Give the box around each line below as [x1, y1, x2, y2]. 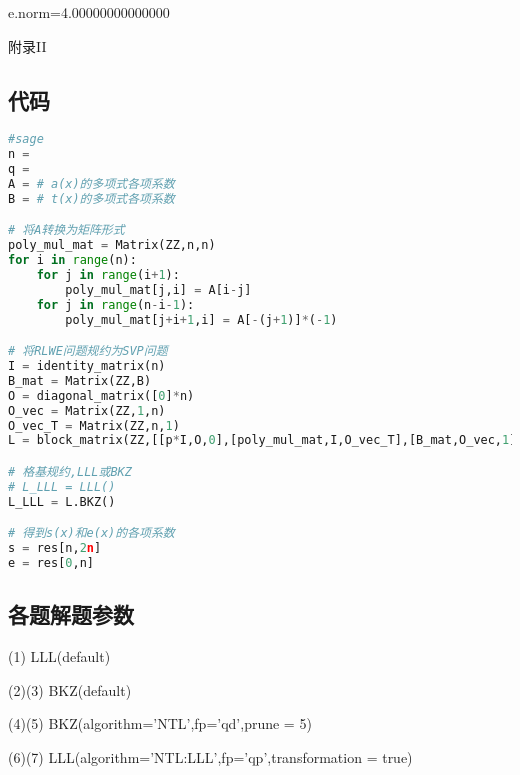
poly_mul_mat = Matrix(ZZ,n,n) [8, 238, 216, 253]
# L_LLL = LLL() [8, 479, 116, 494]
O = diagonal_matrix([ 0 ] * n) [8, 388, 195, 403]
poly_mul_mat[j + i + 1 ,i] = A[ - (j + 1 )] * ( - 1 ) [65, 312, 338, 327]
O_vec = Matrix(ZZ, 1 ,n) [8, 403, 166, 418]
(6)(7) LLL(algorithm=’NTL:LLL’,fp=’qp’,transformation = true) [8, 746, 413, 767]
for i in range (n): [8, 253, 137, 268]
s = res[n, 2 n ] [8, 541, 102, 556]
